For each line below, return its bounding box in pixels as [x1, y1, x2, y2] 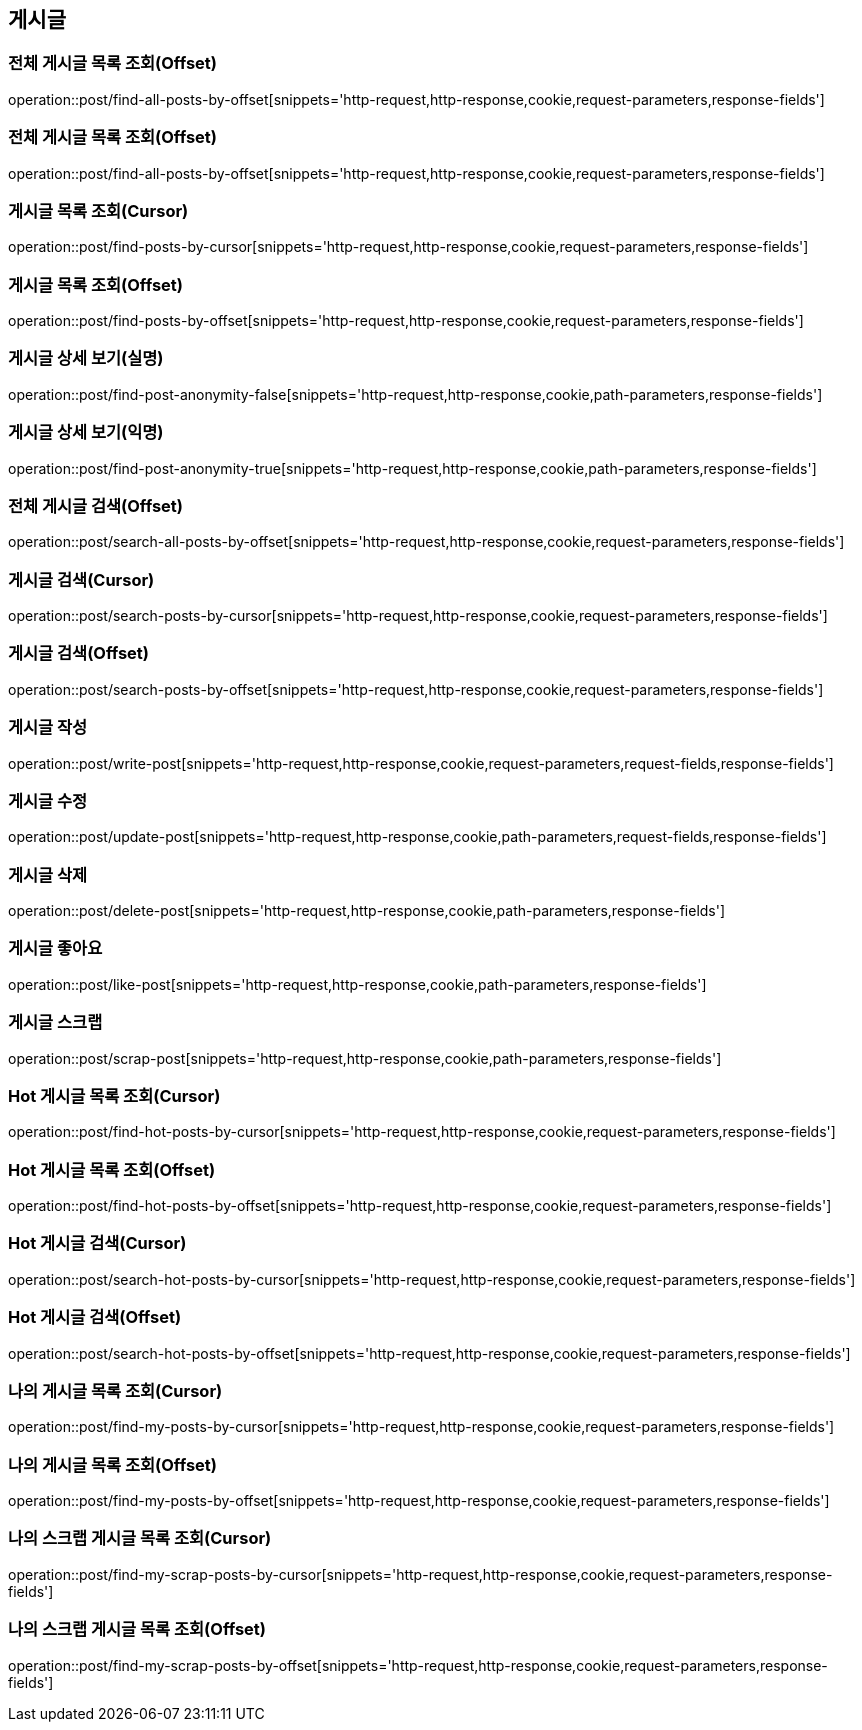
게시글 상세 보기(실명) [8, 348, 164, 369]
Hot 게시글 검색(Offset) [8, 1307, 182, 1328]
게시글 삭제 [8, 864, 88, 885]
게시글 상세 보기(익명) [8, 422, 164, 443]
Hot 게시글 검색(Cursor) [8, 1233, 187, 1254]
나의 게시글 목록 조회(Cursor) [8, 1380, 223, 1401]
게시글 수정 [8, 790, 88, 811]
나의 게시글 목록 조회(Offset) [8, 1454, 217, 1475]
